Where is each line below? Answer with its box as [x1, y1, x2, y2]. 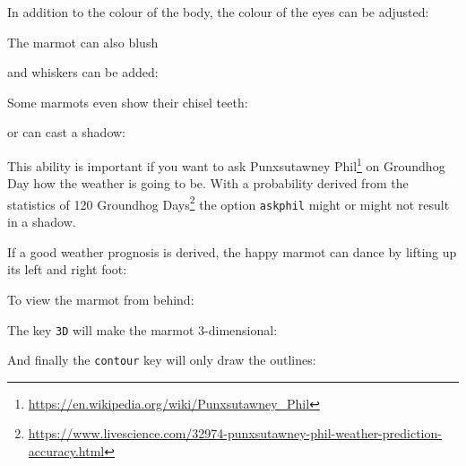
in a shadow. [7, 212, 76, 231]
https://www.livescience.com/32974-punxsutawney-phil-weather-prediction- [28, 424, 442, 443]
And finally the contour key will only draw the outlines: [7, 350, 316, 369]
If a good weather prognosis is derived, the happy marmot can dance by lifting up [7, 242, 457, 261]
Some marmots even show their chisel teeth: [7, 92, 248, 111]
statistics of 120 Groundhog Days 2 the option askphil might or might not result [7, 192, 450, 213]
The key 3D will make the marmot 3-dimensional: [7, 320, 278, 339]
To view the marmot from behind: [7, 289, 194, 308]
